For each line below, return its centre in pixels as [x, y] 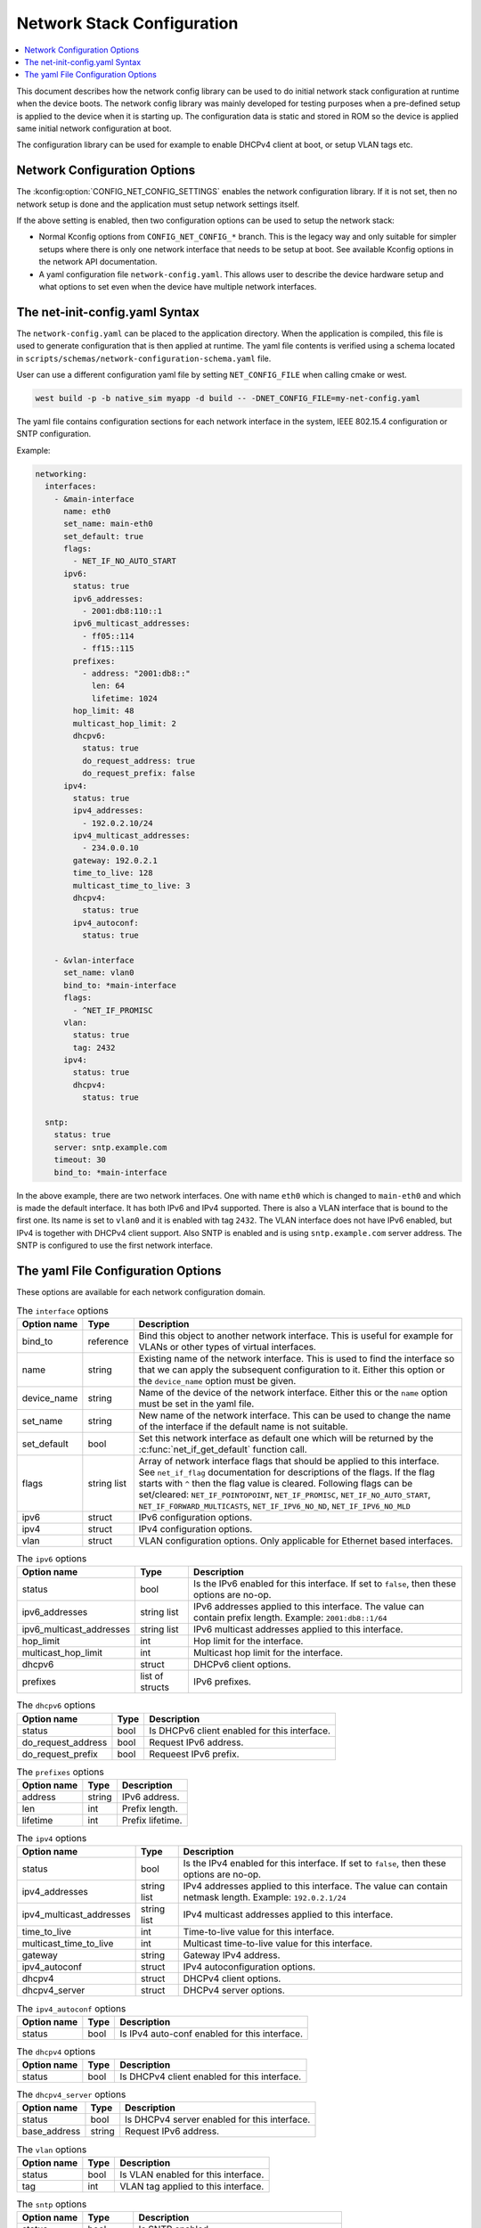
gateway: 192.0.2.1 [115, 860]
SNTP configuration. [54, 434]
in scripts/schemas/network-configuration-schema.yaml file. [144, 358]
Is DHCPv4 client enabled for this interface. [211, 2076]
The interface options [62, 1310]
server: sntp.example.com [110, 1147]
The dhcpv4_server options [71, 2094]
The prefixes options [60, 1772]
